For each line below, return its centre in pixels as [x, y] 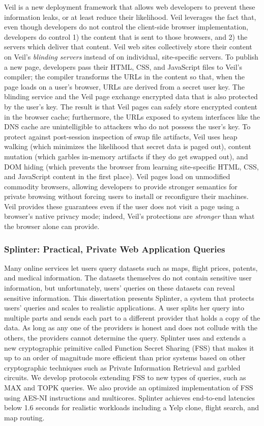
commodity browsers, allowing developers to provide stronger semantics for [121, 186]
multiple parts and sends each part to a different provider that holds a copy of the [132, 317]
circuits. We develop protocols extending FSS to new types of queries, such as [125, 377]
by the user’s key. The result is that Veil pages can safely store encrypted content [131, 106]
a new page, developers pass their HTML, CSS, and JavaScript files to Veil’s [123, 66]
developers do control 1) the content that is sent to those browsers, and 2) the [126, 36]
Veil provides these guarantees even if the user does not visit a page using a [122, 206]
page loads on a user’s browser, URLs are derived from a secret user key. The [124, 86]
